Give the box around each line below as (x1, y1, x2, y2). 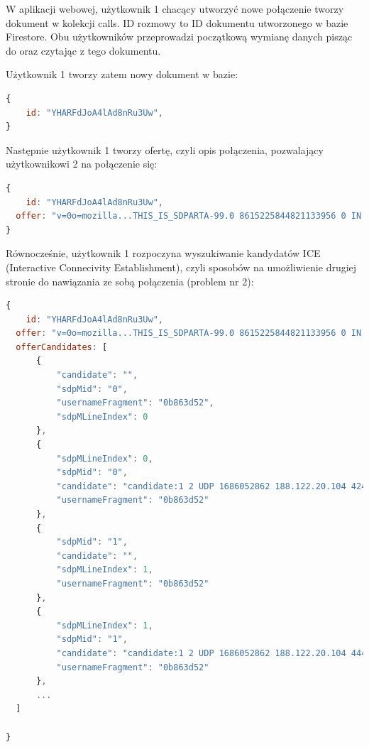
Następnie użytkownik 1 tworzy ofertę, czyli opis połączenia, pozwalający (6, 142, 324, 157)
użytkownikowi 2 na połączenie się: (6, 156, 158, 171)
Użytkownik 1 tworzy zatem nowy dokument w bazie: (6, 67, 238, 82)
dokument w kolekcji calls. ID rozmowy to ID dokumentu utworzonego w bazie (6, 15, 348, 30)
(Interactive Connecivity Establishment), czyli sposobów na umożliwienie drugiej (6, 259, 357, 274)
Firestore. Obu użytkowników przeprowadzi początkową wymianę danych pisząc (6, 29, 353, 44)
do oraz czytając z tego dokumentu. (6, 43, 161, 58)
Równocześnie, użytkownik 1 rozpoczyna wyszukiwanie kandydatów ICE (6, 246, 321, 261)
